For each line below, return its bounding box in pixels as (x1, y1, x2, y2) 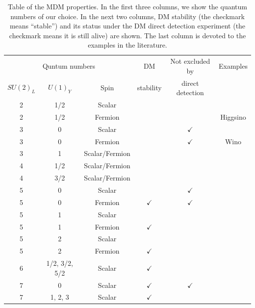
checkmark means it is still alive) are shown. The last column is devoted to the (9, 30, 246, 40)
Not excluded (170, 56, 210, 66)
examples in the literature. (88, 40, 167, 50)
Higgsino (220, 111, 246, 122)
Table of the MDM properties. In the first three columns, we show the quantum (8, 1, 247, 11)
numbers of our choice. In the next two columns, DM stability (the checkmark (10, 11, 245, 21)
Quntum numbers (42, 61, 96, 71)
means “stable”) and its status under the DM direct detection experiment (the (9, 21, 246, 31)
